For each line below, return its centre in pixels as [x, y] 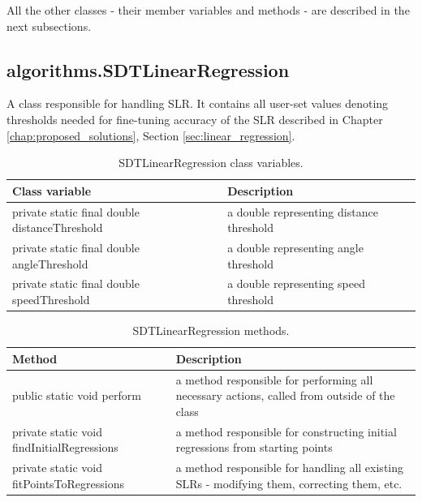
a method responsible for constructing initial [286, 431]
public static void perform [77, 395]
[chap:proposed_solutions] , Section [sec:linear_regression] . [151, 135]
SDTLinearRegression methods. [211, 330]
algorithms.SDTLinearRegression [148, 69]
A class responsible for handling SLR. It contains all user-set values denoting [198, 103]
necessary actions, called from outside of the [285, 395]
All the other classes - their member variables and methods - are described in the [208, 10]
